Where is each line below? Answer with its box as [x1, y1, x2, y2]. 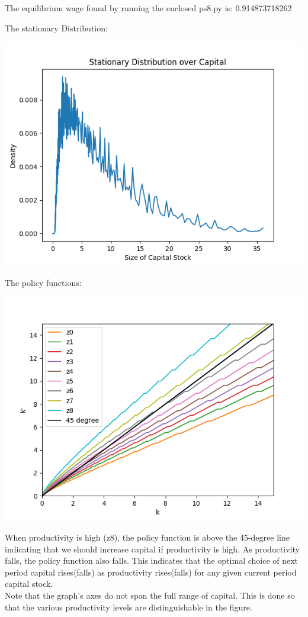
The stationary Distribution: [5, 21, 108, 34]
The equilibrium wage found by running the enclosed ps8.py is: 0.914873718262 [5, 2, 292, 14]
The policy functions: [5, 276, 82, 288]
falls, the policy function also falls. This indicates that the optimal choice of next [5, 554, 299, 567]
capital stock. [5, 577, 53, 590]
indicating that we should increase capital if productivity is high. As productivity [5, 542, 300, 555]
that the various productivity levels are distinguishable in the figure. [5, 600, 252, 613]
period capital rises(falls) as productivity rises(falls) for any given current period [5, 565, 297, 578]
